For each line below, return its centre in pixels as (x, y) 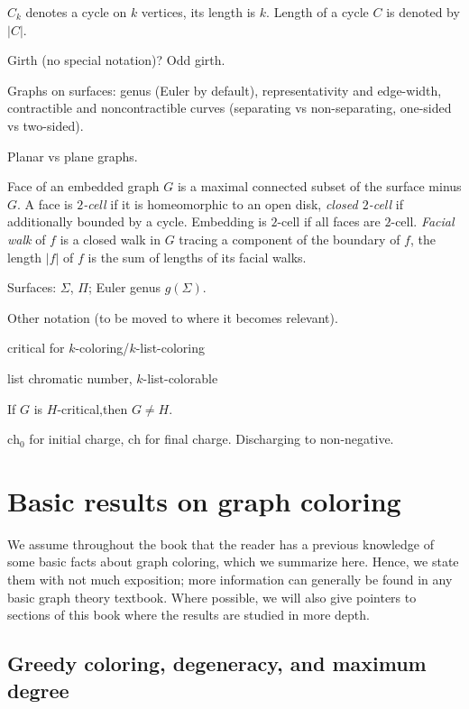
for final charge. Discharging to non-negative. (269, 439)
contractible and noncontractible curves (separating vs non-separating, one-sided (230, 108)
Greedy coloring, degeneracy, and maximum (217, 663)
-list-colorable (180, 378)
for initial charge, (77, 439)
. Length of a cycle (317, 12)
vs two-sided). (46, 125)
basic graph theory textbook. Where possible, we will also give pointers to (212, 597)
